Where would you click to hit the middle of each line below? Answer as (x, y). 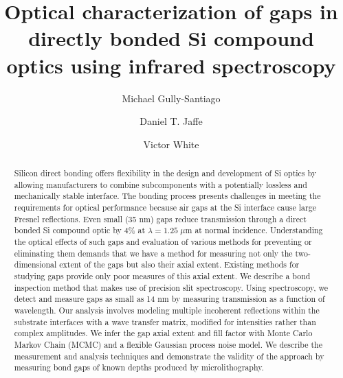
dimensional (35, 264)
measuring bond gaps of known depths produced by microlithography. (139, 367)
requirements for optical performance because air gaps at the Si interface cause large (165, 208)
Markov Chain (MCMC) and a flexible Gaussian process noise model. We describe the (168, 344)
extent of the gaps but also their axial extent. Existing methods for (179, 264)
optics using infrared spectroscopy (171, 65)
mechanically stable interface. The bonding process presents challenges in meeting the (167, 196)
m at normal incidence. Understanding (254, 230)
